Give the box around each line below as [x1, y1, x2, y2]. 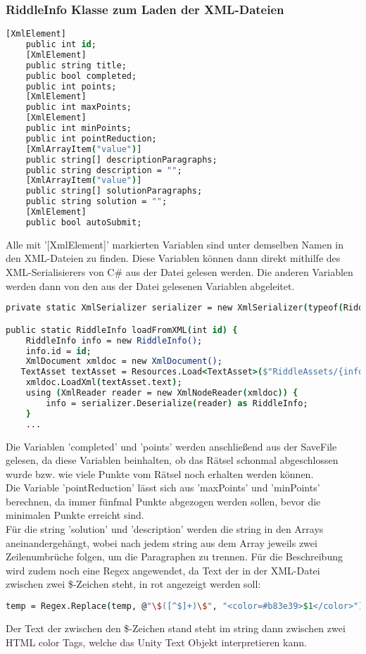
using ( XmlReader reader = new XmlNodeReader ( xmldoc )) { [25, 388, 298, 398]
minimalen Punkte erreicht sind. [6, 508, 144, 522]
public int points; [25, 81, 117, 92]
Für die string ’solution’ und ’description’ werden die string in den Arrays [6, 522, 324, 536]
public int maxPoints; [25, 102, 132, 113]
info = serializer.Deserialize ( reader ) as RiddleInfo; [46, 398, 308, 408]
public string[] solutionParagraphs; [25, 186, 203, 196]
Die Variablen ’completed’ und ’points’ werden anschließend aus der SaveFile [6, 439, 337, 453]
